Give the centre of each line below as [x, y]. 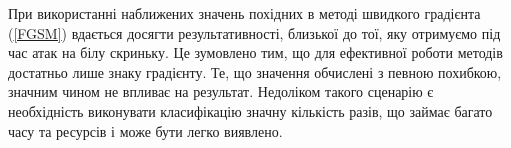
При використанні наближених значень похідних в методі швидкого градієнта [244, 13]
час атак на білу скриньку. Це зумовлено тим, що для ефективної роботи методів [255, 52]
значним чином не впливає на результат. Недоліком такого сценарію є [221, 91]
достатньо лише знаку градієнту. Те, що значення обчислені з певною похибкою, [255, 71]
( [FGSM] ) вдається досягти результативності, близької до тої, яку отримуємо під [254, 32]
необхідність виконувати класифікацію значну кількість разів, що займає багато [250, 110]
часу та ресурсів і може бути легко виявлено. [145, 130]
